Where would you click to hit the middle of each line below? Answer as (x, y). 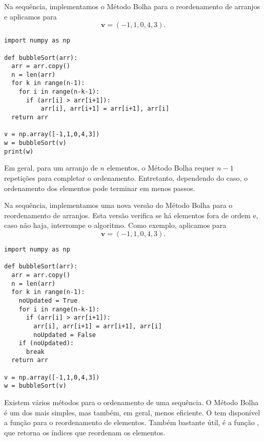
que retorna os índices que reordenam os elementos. (85, 432)
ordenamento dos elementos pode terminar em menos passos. (100, 188)
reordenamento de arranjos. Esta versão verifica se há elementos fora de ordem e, (131, 215)
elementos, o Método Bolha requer (161, 168)
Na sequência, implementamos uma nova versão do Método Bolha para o (118, 205)
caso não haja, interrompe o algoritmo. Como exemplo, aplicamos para (115, 225)
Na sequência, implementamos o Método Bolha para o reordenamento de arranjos (132, 6)
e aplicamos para (31, 16)
